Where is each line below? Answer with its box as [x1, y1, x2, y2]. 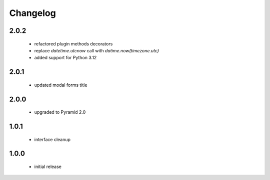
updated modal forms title [34, 82, 87, 88]
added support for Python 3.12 [34, 55, 97, 61]
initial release [34, 164, 62, 170]
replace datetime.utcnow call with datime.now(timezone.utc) [34, 47, 159, 53]
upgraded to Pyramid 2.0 [34, 109, 86, 115]
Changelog [9, 7, 56, 18]
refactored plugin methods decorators [34, 40, 113, 47]
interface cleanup [34, 136, 71, 142]
